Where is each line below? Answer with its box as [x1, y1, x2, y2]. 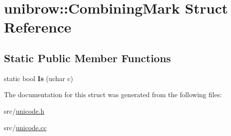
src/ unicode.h [4, 105, 44, 116]
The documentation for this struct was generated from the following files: [4, 89, 222, 100]
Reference [4, 17, 71, 37]
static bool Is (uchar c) [4, 73, 73, 83]
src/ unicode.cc [4, 122, 47, 132]
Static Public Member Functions [4, 50, 171, 65]
